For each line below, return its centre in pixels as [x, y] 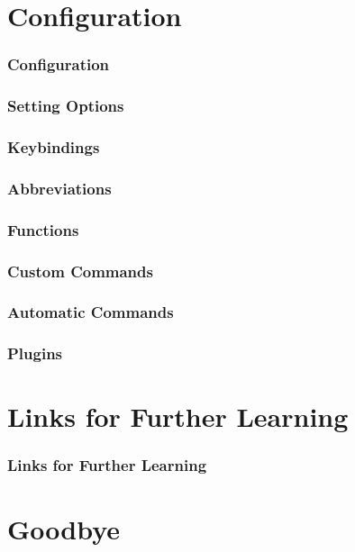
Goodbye [64, 528]
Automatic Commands [91, 312]
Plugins [35, 353]
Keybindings [54, 146]
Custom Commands [80, 271]
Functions [43, 229]
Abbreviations [59, 188]
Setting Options [66, 106]
